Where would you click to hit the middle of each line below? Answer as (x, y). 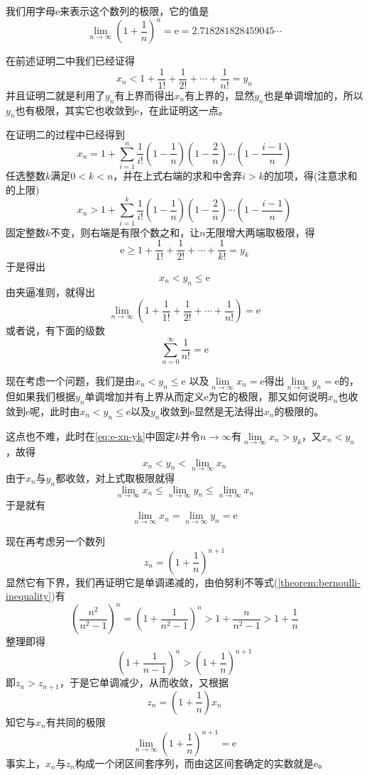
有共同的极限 (76, 721)
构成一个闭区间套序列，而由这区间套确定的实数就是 (194, 763)
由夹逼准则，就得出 (50, 291)
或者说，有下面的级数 (55, 330)
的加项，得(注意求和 (311, 176)
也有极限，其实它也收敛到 (75, 110)
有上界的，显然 (220, 95)
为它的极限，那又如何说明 (268, 396)
